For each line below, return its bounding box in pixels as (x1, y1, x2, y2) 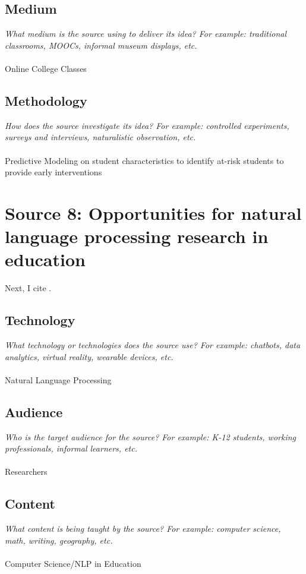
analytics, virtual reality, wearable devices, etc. (5, 350, 173, 362)
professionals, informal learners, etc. (5, 442, 137, 455)
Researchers (5, 465, 48, 478)
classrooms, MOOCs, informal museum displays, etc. (5, 39, 197, 51)
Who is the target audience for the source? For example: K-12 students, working (5, 430, 296, 443)
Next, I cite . (5, 282, 52, 294)
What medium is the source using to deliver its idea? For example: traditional (5, 27, 287, 40)
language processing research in (5, 224, 269, 248)
